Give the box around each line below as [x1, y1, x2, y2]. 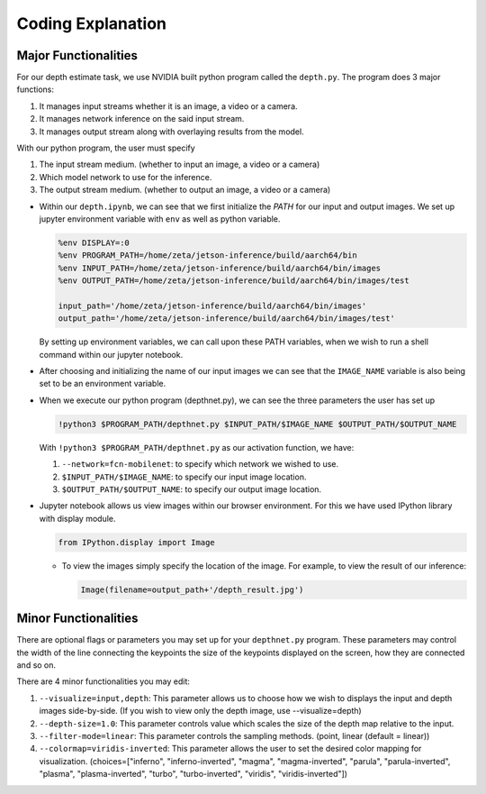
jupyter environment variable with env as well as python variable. [39, 213, 281, 224]
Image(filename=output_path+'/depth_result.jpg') [80, 584, 304, 595]
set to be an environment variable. [39, 379, 166, 389]
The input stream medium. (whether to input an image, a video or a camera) [39, 159, 320, 170]
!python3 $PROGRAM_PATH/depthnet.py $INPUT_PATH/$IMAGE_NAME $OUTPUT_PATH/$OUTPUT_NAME [58, 419, 457, 429]
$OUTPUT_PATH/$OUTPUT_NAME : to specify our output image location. [61, 483, 322, 495]
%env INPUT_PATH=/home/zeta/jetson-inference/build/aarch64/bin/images [58, 262, 382, 273]
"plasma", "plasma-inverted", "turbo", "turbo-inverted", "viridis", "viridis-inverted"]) [39, 769, 348, 780]
